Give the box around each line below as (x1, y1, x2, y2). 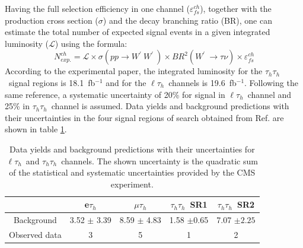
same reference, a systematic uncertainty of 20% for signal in (5, 88, 225, 100)
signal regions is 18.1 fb (8, 76, 95, 88)
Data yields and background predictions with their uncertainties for (9, 142, 255, 155)
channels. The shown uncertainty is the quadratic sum (61, 154, 258, 167)
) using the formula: (55, 37, 127, 49)
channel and (247, 88, 292, 100)
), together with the (200, 2, 272, 14)
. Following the (244, 76, 298, 88)
